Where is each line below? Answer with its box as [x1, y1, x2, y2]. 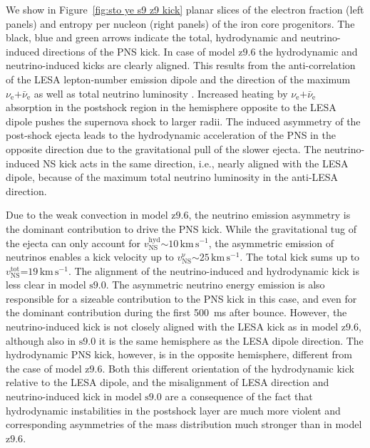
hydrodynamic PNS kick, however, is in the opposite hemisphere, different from [6, 347, 352, 362]
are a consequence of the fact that [165, 389, 313, 404]
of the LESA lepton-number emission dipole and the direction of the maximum [6, 71, 351, 86]
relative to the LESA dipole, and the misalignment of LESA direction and [6, 375, 329, 390]
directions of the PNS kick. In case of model [43, 43, 235, 58]
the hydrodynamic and [259, 43, 358, 58]
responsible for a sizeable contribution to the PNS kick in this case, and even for [6, 291, 357, 306]
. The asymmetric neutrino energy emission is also [106, 277, 325, 292]
